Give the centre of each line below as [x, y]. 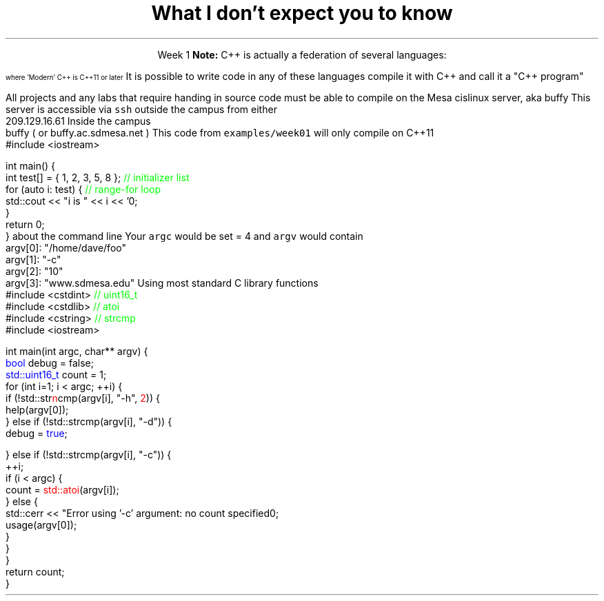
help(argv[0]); [37, 409]
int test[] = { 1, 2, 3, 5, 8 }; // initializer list [98, 177]
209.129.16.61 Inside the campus [78, 121]
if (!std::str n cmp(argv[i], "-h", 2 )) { [83, 398]
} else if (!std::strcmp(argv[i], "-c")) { [89, 454]
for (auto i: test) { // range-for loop [83, 189]
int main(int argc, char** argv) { [77, 351]
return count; [35, 571]
